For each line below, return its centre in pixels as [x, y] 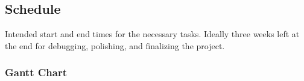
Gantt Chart [36, 72]
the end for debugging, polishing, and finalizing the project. [115, 45]
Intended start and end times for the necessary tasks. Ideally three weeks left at [152, 34]
